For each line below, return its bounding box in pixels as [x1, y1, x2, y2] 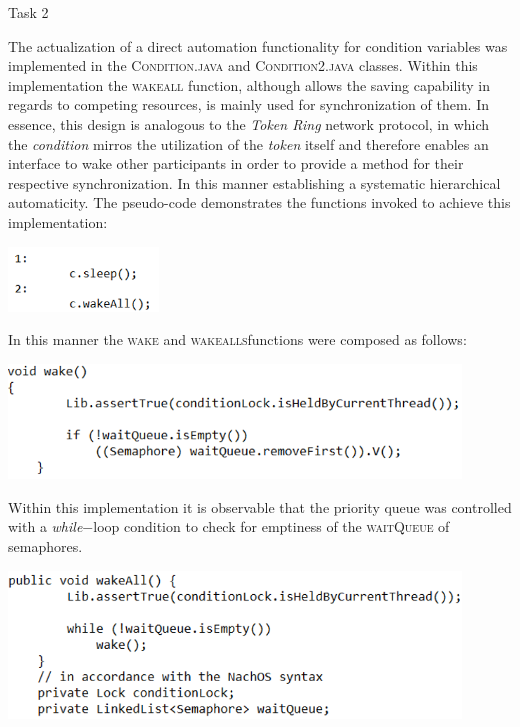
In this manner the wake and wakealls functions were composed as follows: [8, 329, 467, 350]
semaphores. [8, 536, 83, 557]
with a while [8, 516, 83, 537]
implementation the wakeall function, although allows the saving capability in [8, 74, 490, 95]
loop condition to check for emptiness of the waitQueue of [93, 516, 450, 537]
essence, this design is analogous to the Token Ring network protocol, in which [8, 113, 490, 134]
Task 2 [8, 2, 49, 22]
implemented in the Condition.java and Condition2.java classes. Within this [8, 55, 478, 76]
